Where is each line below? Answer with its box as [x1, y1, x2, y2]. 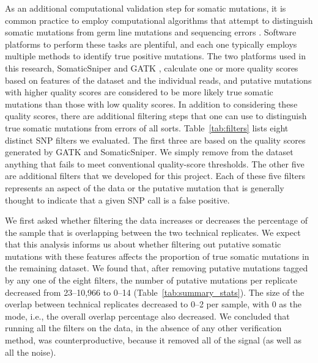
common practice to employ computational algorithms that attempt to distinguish [5, 13, 313, 26]
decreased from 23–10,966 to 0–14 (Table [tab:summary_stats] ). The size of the [5, 285, 305, 298]
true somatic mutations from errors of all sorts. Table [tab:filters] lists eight [5, 121, 289, 134]
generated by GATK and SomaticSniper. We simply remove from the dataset [5, 145, 294, 158]
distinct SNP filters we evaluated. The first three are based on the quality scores [5, 133, 306, 146]
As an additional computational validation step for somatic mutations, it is [5, 2, 286, 14]
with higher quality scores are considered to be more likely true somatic [5, 86, 273, 98]
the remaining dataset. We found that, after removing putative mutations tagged [5, 262, 308, 274]
